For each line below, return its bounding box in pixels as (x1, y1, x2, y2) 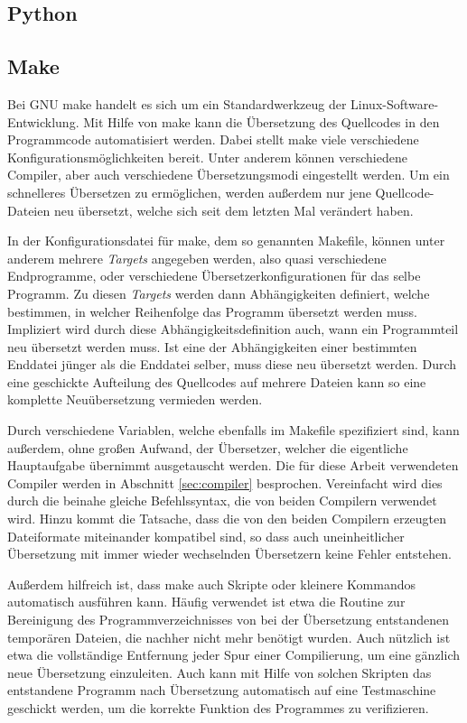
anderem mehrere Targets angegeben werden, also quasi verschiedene (7, 248, 387, 267)
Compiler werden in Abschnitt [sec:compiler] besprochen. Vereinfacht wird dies (7, 473, 443, 492)
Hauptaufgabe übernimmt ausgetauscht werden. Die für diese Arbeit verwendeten (7, 456, 459, 475)
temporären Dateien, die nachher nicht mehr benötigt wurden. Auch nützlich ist (7, 627, 451, 646)
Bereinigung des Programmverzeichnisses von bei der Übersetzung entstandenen (7, 610, 450, 629)
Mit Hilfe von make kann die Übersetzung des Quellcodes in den (83, 112, 440, 131)
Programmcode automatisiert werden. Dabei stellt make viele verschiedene (7, 130, 419, 149)
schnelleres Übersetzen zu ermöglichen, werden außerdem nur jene (7, 182, 371, 201)
